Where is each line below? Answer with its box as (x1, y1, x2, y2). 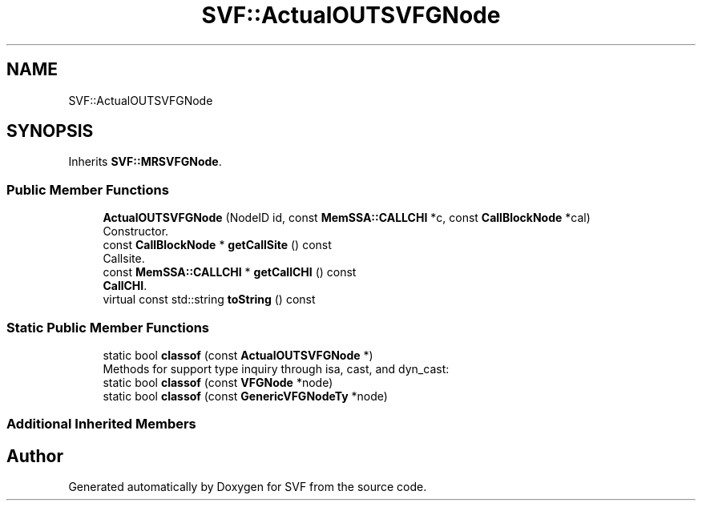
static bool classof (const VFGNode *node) (103, 375, 333, 389)
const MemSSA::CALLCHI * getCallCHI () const (103, 265, 357, 280)
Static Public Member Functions (6, 319, 210, 336)
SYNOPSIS (6, 121, 94, 142)
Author (6, 445, 63, 466)
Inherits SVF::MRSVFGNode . (68, 155, 222, 169)
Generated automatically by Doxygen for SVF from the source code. (68, 480, 427, 494)
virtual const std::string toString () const (103, 292, 316, 307)
